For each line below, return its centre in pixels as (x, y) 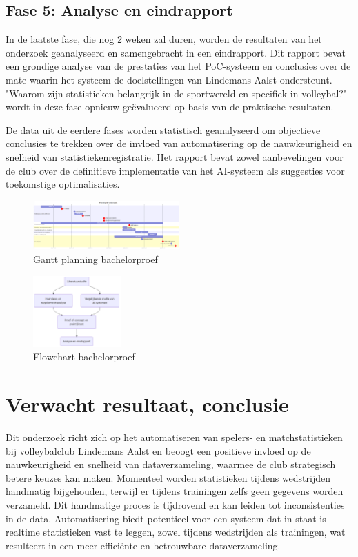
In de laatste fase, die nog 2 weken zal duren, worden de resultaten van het (164, 39)
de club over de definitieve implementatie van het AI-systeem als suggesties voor (175, 170)
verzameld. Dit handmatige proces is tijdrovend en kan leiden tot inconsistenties (175, 505)
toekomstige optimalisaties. (63, 184)
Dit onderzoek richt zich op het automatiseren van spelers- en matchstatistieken (174, 437)
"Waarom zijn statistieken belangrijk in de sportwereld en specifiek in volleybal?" (177, 93)
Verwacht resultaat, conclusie (147, 404)
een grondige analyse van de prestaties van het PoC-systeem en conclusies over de (178, 66)
